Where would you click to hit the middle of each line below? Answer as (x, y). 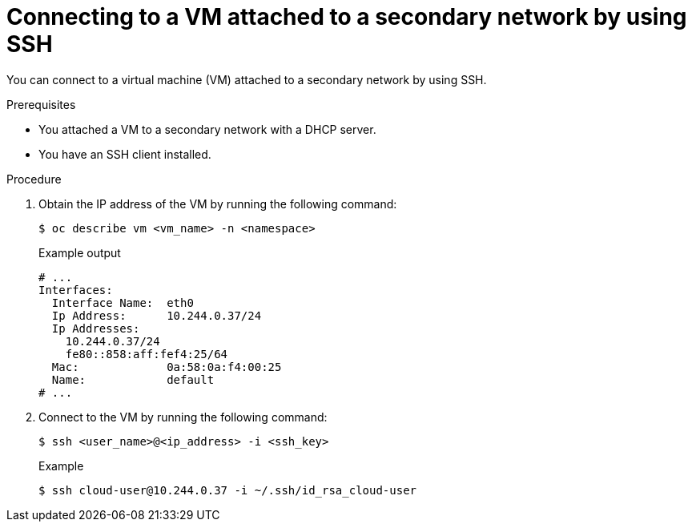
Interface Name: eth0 (123, 302)
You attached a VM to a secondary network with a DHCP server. (207, 129)
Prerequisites (41, 104)
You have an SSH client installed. (125, 154)
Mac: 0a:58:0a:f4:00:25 (167, 367)
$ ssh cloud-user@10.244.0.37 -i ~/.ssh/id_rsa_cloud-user (228, 490)
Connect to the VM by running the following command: (183, 417)
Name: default (133, 379)
